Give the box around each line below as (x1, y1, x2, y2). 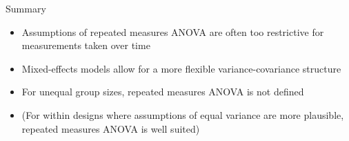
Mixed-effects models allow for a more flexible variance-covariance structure (21, 61, 341, 75)
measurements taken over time (21, 38, 150, 53)
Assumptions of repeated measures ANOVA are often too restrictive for (21, 24, 324, 39)
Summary (6, 1, 46, 15)
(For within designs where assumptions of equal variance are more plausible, (21, 107, 344, 122)
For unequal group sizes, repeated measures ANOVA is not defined (21, 84, 304, 99)
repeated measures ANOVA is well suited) (21, 121, 200, 135)
